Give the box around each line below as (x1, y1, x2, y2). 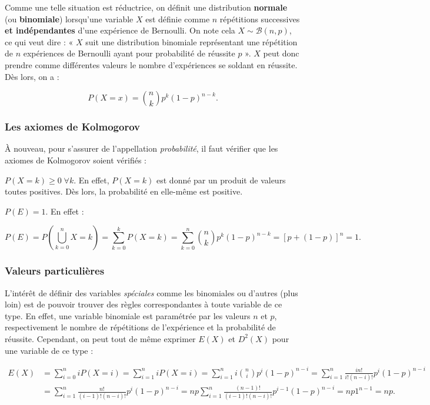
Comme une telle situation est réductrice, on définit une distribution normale (5, 1, 288, 13)
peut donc (263, 47, 299, 59)
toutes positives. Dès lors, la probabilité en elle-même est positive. (5, 185, 243, 198)
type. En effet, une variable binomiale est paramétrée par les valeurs (5, 309, 251, 322)
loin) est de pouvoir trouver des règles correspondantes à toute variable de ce (5, 298, 282, 310)
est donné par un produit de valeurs (156, 173, 286, 186)
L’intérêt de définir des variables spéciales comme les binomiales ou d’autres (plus (5, 286, 298, 299)
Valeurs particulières (5, 263, 105, 278)
